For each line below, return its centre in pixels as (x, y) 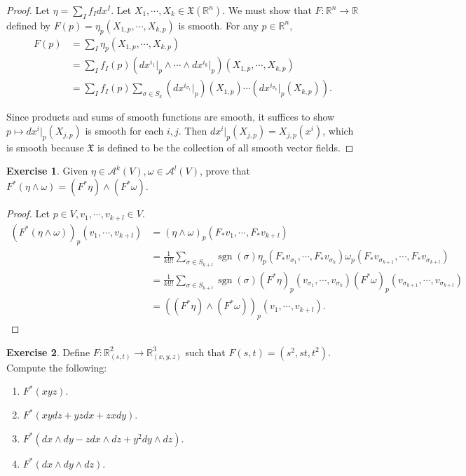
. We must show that (267, 10)
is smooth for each (124, 131)
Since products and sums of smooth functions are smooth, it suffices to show (171, 117)
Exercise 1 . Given (47, 171)
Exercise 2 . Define (48, 352)
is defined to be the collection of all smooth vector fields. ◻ (226, 147)
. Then (193, 131)
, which (338, 131)
